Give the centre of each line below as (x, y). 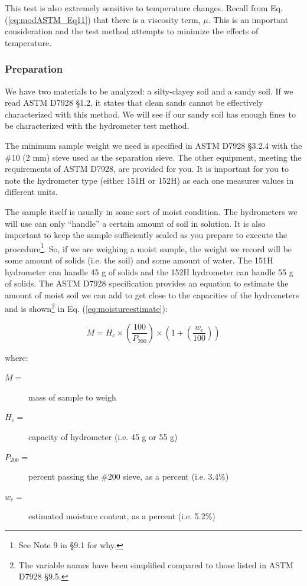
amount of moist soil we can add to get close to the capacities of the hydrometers (152, 294)
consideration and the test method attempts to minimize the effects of (132, 31)
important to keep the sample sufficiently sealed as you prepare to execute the (146, 235)
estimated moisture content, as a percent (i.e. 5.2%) (122, 516)
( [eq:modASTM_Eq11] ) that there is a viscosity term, (103, 19)
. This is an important (248, 19)
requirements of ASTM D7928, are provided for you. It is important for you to (147, 169)
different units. (31, 192)
